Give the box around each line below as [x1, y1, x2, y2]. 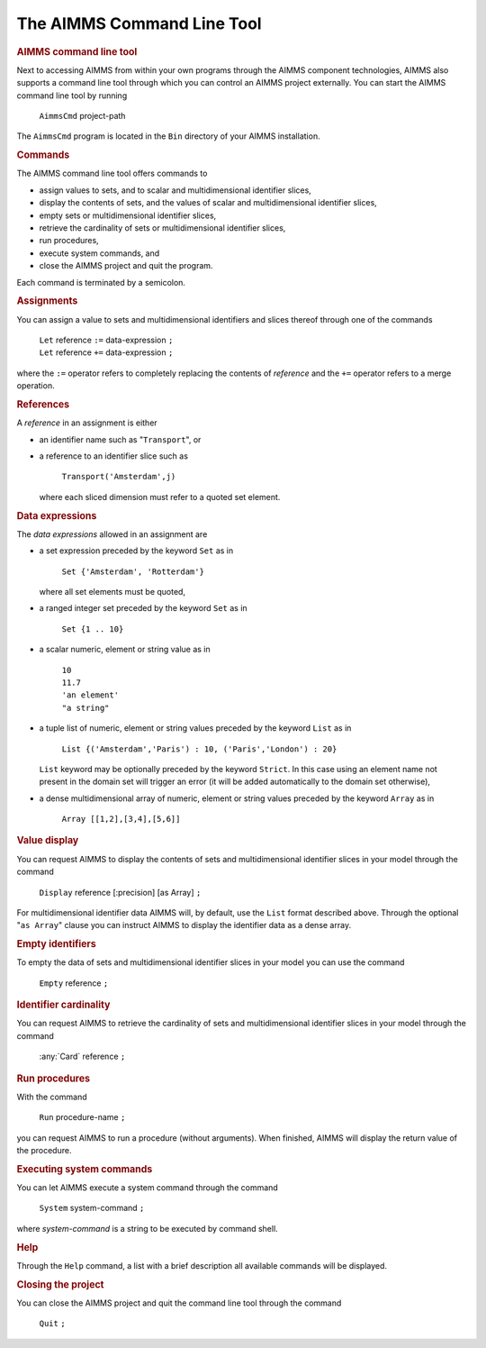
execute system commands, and [39, 248, 160, 259]
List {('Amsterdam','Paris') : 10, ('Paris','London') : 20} [61, 743, 337, 754]
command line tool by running [16, 90, 128, 101]
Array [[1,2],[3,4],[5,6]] [61, 814, 181, 824]
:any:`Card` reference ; [39, 1051, 126, 1062]
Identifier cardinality [16, 998, 111, 1011]
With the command [16, 1091, 87, 1102]
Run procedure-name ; [39, 1112, 126, 1123]
